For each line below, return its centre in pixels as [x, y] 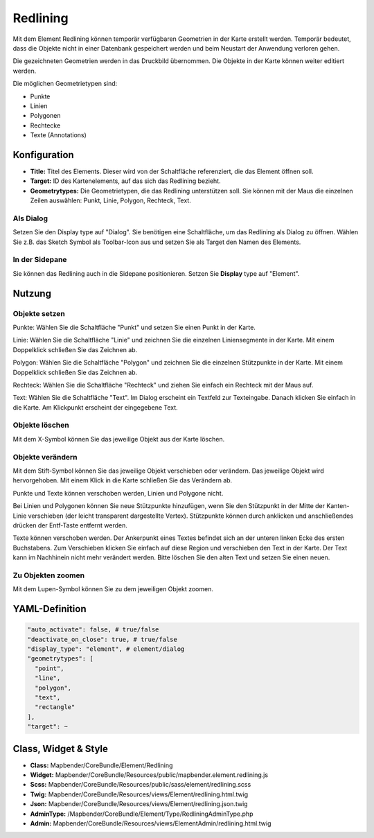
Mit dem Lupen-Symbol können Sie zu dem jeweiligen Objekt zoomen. [113, 589]
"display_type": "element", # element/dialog [106, 649]
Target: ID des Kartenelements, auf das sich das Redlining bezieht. [125, 181]
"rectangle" [55, 707]
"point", [50, 668]
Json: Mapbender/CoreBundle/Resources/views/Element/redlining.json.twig [139, 804]
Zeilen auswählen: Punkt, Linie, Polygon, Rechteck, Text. [111, 200]
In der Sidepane [40, 260]
